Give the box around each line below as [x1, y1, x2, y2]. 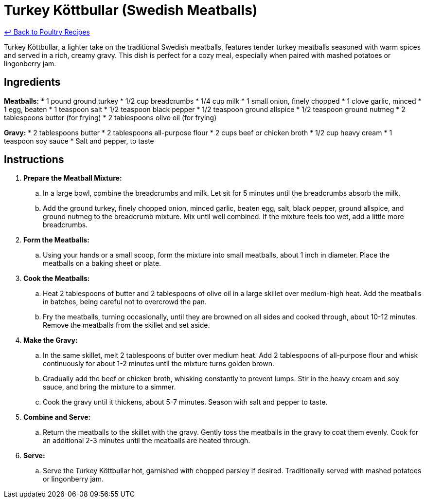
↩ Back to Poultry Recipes [4, 27, 90, 36]
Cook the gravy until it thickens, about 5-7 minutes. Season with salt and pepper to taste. [43, 398, 328, 407]
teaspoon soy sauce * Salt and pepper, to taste [4, 136, 154, 145]
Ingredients [4, 76, 61, 89]
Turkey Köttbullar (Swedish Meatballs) [4, 2, 258, 19]
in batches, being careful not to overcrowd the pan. [43, 297, 207, 306]
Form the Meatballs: [23, 236, 89, 244]
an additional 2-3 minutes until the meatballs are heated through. [43, 436, 250, 445]
